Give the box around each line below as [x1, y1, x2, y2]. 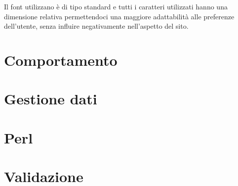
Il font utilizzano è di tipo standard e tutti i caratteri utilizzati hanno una [4, 1, 228, 11]
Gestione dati [4, 89, 97, 109]
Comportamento [4, 49, 118, 70]
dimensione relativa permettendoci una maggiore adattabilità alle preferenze [4, 11, 235, 21]
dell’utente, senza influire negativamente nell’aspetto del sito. [4, 21, 189, 31]
